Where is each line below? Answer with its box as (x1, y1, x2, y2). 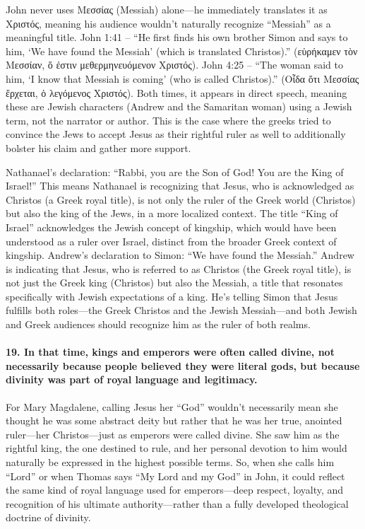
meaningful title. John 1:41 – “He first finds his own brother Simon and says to (6, 30, 348, 45)
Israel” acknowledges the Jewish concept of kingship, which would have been (6, 219, 337, 234)
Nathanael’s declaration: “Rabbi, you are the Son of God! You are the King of (6, 164, 344, 179)
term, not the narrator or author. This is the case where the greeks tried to (6, 112, 331, 127)
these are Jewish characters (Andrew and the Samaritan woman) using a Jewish (6, 99, 352, 114)
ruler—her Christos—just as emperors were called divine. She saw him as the (6, 426, 340, 441)
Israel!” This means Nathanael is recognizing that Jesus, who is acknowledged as (6, 178, 354, 193)
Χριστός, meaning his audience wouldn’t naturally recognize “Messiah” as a (6, 16, 331, 30)
